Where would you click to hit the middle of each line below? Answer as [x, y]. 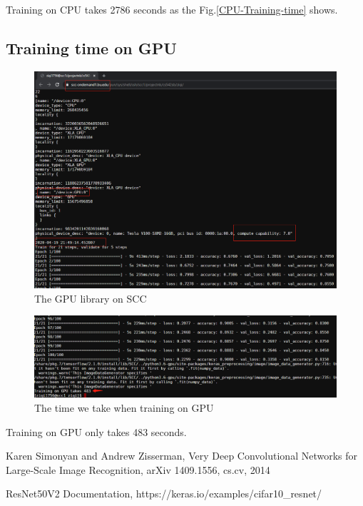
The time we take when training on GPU [124, 408]
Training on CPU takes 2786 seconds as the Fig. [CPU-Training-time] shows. [172, 9]
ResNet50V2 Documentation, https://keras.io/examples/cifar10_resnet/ [164, 494]
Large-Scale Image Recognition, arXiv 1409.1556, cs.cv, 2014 [138, 469]
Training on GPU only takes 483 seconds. [96, 431]
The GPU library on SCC [91, 298]
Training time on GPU [91, 47]
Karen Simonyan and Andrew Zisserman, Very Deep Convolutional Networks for [182, 456]
